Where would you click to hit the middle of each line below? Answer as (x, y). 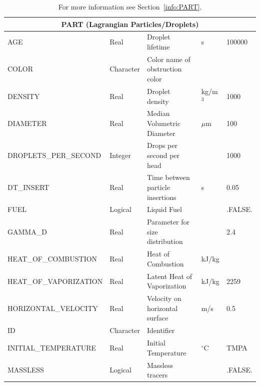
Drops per (162, 145)
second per (163, 155)
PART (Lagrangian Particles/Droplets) (130, 24)
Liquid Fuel (164, 209)
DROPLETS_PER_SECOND (54, 155)
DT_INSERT (28, 187)
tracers (157, 375)
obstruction (164, 69)
